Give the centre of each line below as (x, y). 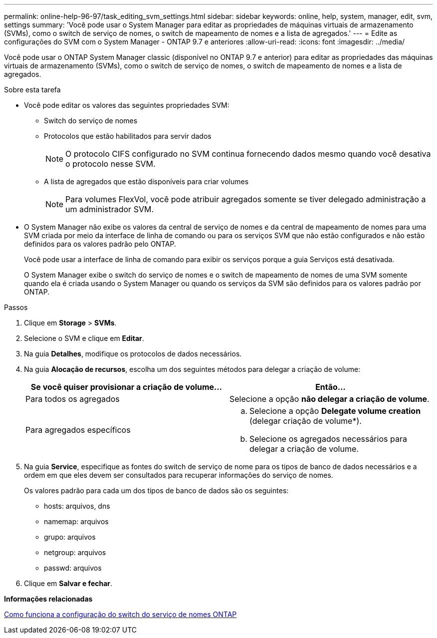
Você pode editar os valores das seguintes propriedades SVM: (127, 105)
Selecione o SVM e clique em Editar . (84, 338)
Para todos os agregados (73, 399)
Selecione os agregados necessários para (328, 439)
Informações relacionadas (48, 599)
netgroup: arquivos (75, 552)
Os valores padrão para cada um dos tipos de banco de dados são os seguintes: (156, 490)
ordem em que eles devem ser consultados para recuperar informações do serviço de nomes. (179, 475)
